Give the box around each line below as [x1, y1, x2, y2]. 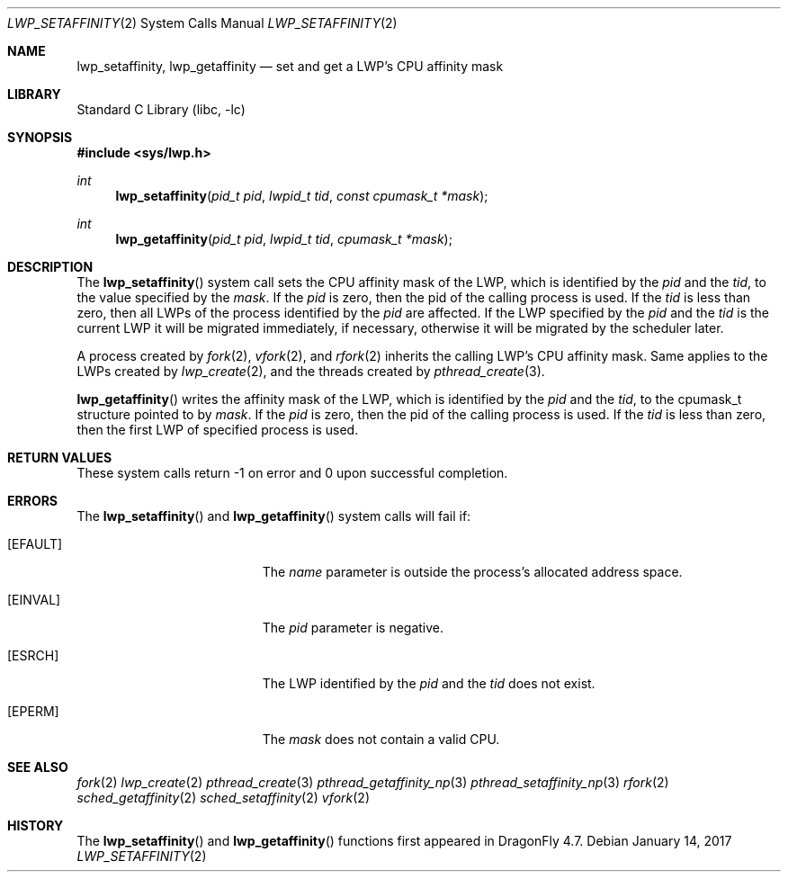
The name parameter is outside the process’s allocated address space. [262, 564, 683, 579]
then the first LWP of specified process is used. [76, 422, 359, 437]
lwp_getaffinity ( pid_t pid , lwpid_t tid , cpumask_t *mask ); [115, 231, 452, 247]
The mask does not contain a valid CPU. [262, 731, 500, 747]
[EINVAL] [7, 592, 61, 607]
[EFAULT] [7, 536, 63, 552]
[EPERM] [7, 704, 59, 719]
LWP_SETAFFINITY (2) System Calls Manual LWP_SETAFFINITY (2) [7, 15, 398, 31]
